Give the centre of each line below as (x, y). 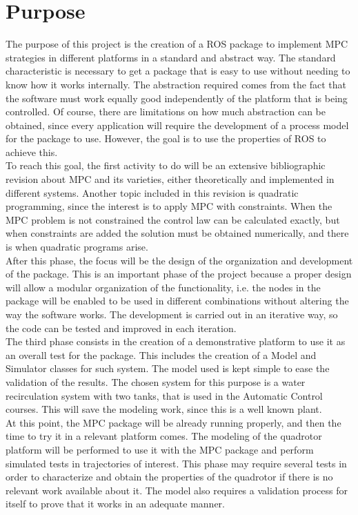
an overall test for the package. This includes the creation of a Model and (161, 354)
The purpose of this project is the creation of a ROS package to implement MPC (177, 44)
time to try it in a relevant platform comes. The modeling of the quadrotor (164, 436)
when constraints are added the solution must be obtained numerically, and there (177, 233)
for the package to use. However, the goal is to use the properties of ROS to (166, 138)
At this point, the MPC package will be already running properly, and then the (173, 422)
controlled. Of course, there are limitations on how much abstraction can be (166, 111)
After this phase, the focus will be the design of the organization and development (179, 260)
